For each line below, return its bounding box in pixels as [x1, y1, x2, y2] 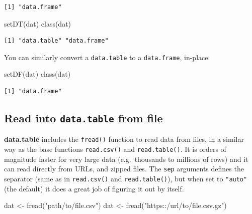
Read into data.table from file [4, 110, 163, 126]
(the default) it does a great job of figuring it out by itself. [4, 183, 184, 193]
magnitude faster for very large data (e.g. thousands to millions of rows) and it [4, 153, 248, 164]
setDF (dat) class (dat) [4, 69, 71, 79]
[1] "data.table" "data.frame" [4, 37, 109, 45]
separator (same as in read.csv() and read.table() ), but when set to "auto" [4, 173, 247, 183]
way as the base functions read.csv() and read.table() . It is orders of [4, 144, 226, 154]
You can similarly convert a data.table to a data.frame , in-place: [4, 52, 210, 62]
